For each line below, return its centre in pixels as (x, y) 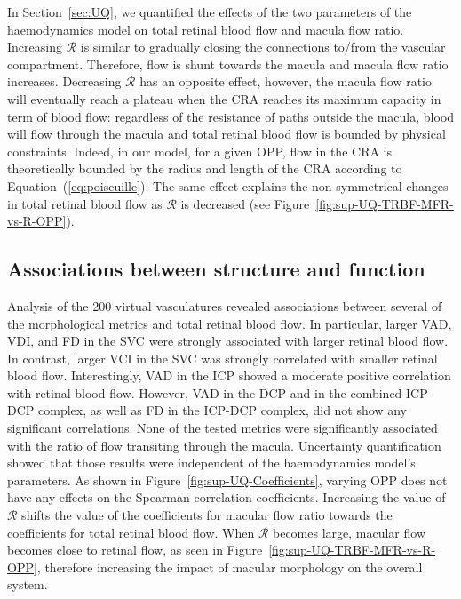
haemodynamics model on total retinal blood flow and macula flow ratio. (206, 29)
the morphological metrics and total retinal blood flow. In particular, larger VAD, (230, 323)
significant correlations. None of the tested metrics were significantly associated (223, 428)
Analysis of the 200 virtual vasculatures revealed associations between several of (225, 305)
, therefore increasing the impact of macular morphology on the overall (230, 567)
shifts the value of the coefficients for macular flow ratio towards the (207, 515)
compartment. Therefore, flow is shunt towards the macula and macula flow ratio (228, 64)
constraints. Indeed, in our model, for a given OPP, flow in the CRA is (200, 151)
